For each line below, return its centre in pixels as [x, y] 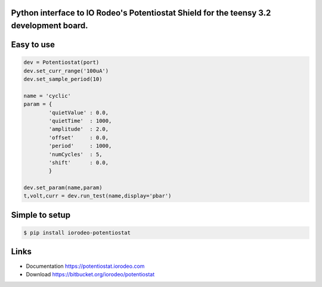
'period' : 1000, [80, 146]
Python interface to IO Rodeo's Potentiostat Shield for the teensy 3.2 [141, 13]
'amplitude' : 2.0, [79, 129]
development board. [50, 26]
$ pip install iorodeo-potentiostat [77, 233]
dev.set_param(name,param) [63, 188]
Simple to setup [41, 215]
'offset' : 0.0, [79, 138]
